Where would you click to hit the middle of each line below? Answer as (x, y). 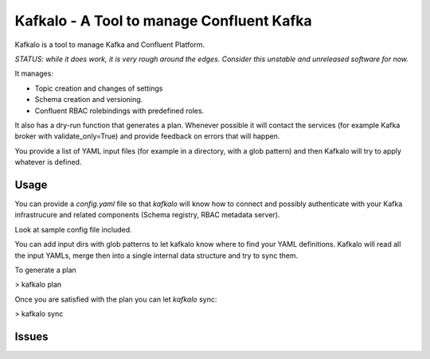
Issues (31, 336)
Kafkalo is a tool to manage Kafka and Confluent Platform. (110, 45)
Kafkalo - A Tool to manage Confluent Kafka (163, 21)
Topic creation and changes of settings (99, 88)
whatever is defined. (48, 162)
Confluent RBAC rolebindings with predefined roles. (119, 111)
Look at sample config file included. (73, 229)
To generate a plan (46, 270)
